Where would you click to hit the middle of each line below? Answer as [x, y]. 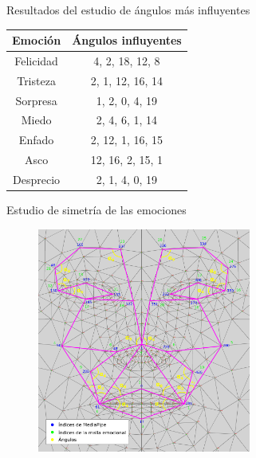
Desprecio [37, 179]
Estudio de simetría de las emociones [96, 210]
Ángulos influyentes [127, 40]
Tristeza [36, 80]
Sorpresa [36, 100]
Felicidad [36, 60]
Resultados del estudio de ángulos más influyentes [128, 10]
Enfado [36, 140]
